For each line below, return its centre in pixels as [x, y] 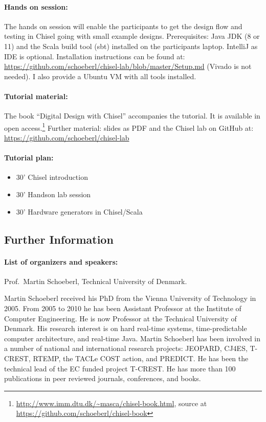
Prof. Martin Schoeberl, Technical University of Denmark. [96, 281]
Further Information [59, 239]
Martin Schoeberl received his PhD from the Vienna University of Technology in [130, 298]
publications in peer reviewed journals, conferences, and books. [103, 378]
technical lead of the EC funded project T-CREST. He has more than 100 [120, 368]
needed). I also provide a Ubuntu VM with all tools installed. [100, 76]
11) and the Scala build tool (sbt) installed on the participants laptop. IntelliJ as [131, 46]
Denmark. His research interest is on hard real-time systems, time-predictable [126, 328]
